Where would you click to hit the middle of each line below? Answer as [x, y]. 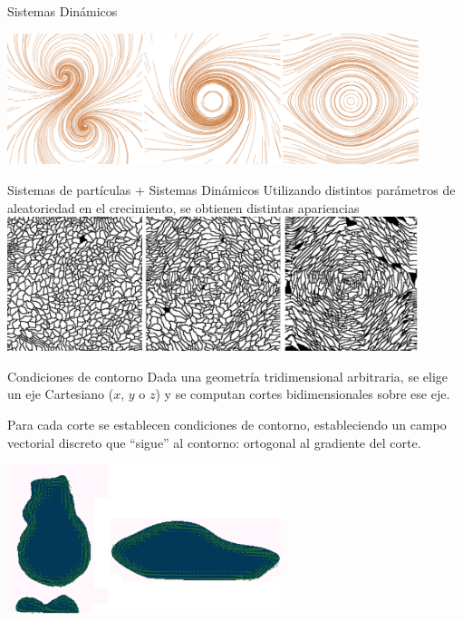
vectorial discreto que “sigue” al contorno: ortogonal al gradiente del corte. [214, 442]
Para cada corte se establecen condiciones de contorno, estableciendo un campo [227, 424]
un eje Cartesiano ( [61, 394]
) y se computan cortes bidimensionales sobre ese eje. [303, 394]
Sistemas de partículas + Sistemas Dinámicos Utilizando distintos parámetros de [231, 190]
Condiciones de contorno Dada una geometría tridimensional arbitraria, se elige [228, 376]
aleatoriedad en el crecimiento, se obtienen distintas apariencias [183, 207]
